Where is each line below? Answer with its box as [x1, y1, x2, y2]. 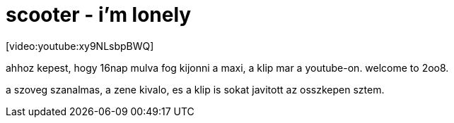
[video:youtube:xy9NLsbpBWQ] [6, 39, 154, 52]
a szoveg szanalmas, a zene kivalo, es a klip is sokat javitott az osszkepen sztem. [6, 83, 385, 96]
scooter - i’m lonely [6, 3, 192, 27]
